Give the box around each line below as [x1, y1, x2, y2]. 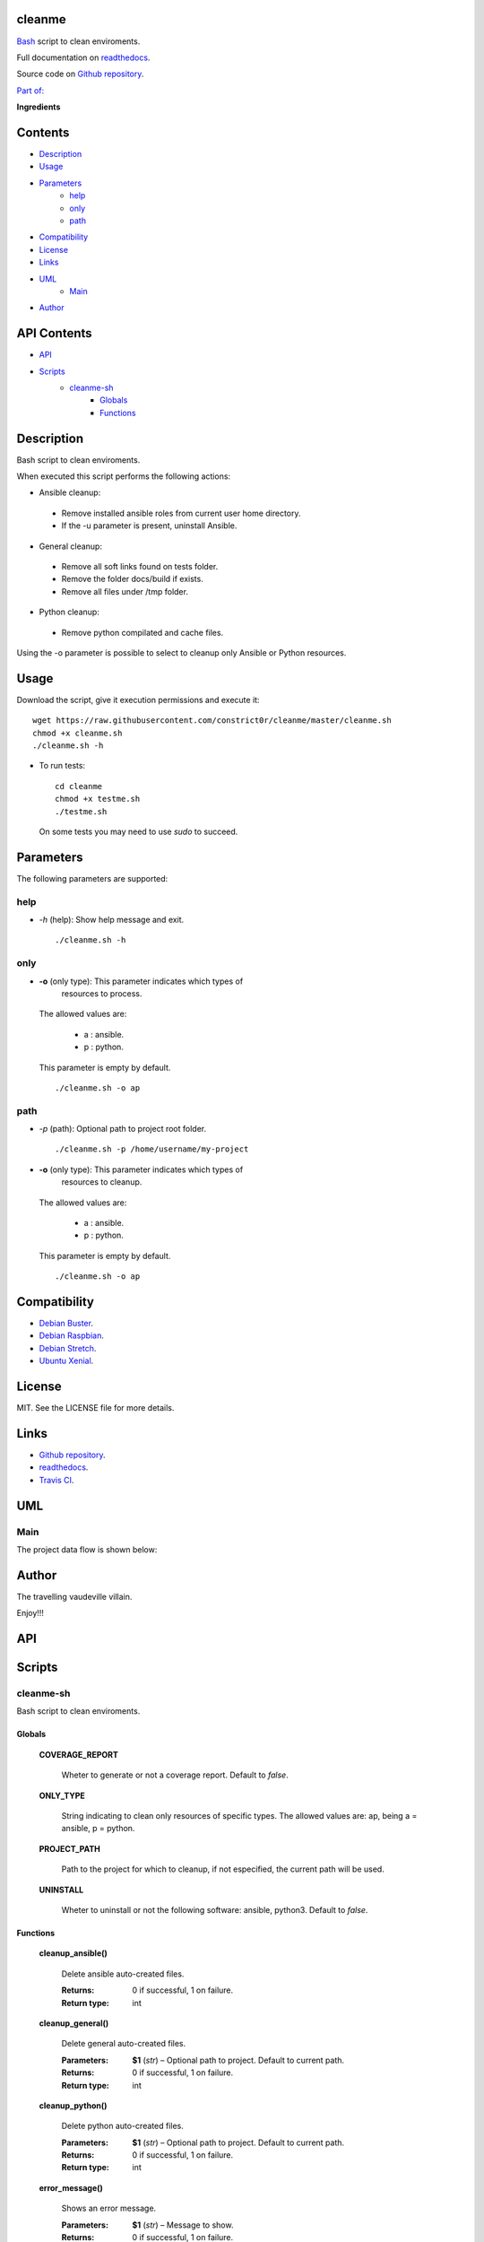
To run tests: [39, 760, 85, 771]
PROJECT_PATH [39, 1843, 100, 1854]
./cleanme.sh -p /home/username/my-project [55, 1144, 249, 1154]
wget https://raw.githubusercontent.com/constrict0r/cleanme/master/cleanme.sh [32, 716, 392, 726]
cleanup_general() [39, 2018, 109, 2029]
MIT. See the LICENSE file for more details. [16, 1403, 175, 1413]
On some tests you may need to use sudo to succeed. [39, 826, 238, 837]
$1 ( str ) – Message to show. [132, 2220, 234, 2230]
